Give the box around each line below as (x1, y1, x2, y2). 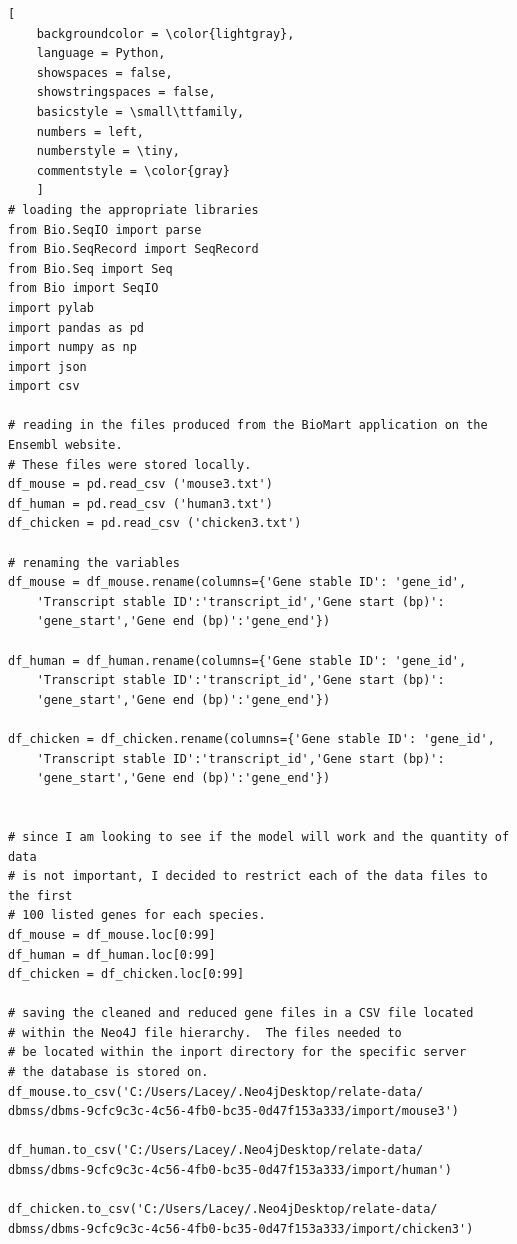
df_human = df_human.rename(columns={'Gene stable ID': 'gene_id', (8, 653, 467, 668)
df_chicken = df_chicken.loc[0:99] (8, 967, 245, 982)
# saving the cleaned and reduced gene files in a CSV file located (8, 1006, 474, 1021)
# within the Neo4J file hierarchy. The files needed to (8, 1025, 402, 1040)
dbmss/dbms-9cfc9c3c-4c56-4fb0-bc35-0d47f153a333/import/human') (8, 1163, 452, 1178)
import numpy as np (8, 340, 137, 355)
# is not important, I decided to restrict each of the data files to (8, 869, 488, 884)
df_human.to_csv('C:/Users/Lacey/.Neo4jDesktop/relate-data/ (8, 1143, 424, 1158)
